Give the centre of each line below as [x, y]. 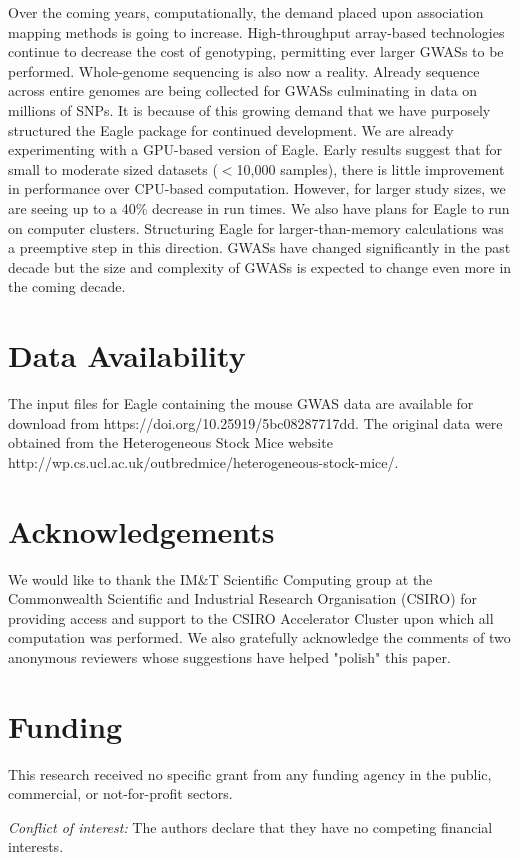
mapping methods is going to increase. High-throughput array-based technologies [256, 31]
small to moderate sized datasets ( [113, 168]
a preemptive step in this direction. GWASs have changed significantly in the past [259, 247]
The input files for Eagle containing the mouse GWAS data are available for [241, 403]
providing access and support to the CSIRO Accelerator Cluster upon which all [251, 617]
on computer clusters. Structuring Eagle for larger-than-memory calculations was [256, 227]
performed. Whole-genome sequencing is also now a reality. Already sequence [244, 70]
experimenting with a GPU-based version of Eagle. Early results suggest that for [255, 149]
